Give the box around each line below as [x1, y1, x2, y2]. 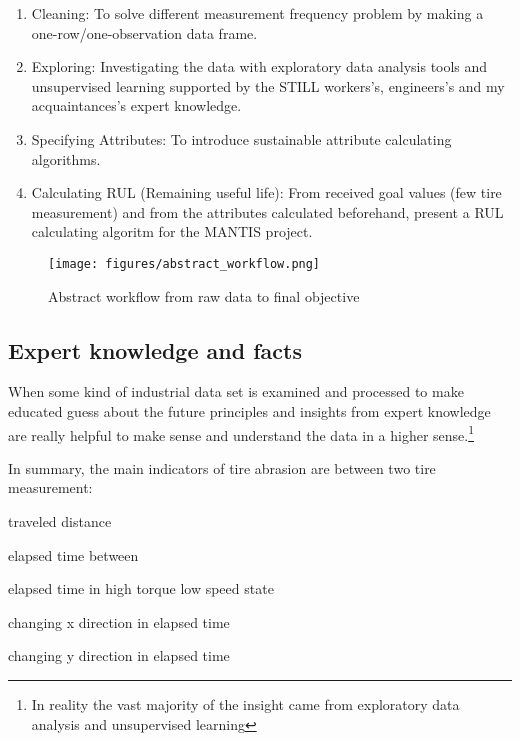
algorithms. [31, 148, 101, 169]
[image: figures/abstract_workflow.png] [48, 256, 321, 271]
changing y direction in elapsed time [8, 645, 230, 666]
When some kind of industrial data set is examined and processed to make [8, 381, 464, 402]
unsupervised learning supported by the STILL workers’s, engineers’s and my [31, 75, 505, 96]
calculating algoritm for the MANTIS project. [31, 221, 313, 242]
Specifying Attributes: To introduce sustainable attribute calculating [31, 128, 452, 149]
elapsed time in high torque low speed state [8, 578, 274, 599]
